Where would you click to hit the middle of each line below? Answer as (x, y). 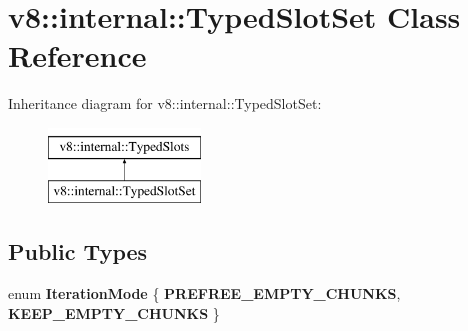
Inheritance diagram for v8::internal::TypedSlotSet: (165, 103)
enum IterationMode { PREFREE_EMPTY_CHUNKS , (204, 293)
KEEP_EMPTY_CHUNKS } (114, 312)
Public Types (78, 251)
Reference (77, 55)
